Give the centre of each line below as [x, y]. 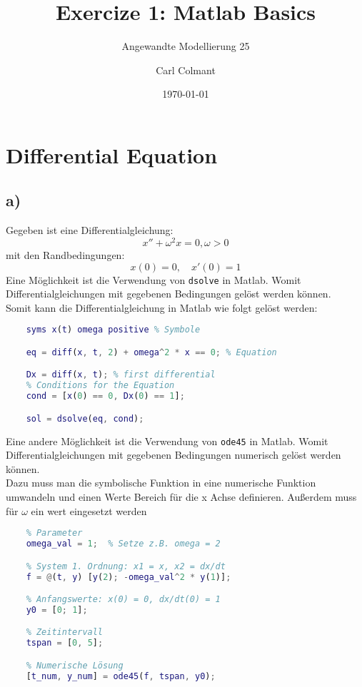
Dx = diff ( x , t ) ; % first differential [121, 375]
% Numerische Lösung [75, 665]
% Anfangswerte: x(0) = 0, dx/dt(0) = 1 [123, 600]
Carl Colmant [186, 70]
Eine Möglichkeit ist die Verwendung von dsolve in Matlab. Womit [154, 279]
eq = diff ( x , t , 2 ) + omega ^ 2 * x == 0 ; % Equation [151, 352]
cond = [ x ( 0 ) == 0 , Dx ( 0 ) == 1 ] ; [105, 396]
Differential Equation [112, 154]
